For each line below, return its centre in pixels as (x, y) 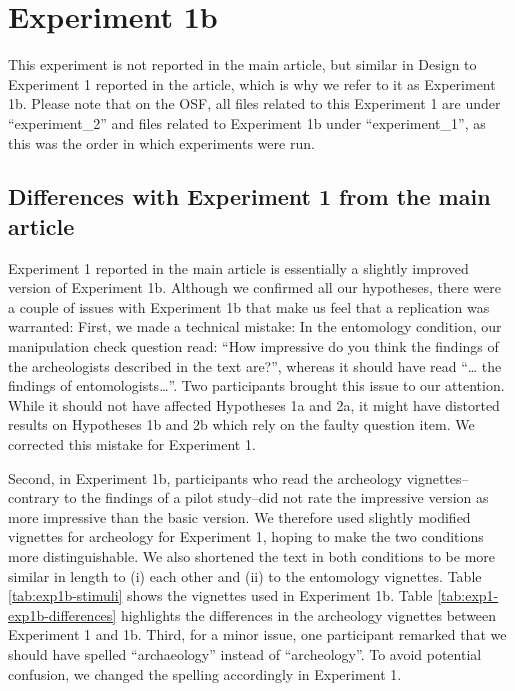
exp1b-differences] (62, 614)
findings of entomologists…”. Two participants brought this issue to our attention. (256, 385)
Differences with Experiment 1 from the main (249, 196)
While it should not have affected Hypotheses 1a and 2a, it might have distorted (254, 404)
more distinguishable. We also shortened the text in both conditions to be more (252, 556)
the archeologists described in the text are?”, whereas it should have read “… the (255, 365)
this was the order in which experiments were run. (161, 142)
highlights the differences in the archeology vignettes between (308, 614)
